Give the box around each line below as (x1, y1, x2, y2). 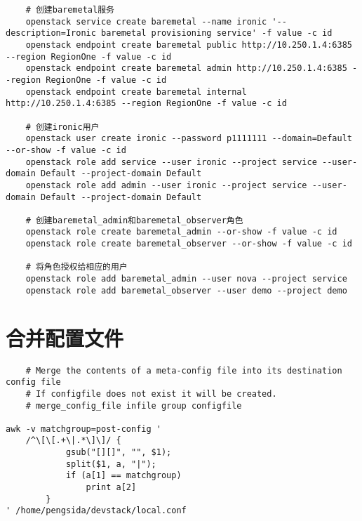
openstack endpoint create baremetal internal (25, 86, 247, 97)
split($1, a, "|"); (65, 459, 156, 469)
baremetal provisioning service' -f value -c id (101, 28, 333, 39)
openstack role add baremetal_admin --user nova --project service (25, 274, 347, 284)
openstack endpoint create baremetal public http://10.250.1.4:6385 (25, 39, 352, 50)
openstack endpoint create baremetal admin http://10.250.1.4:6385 (25, 63, 347, 74)
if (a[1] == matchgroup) (65, 470, 182, 481)
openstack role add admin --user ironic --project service (25, 180, 307, 190)
